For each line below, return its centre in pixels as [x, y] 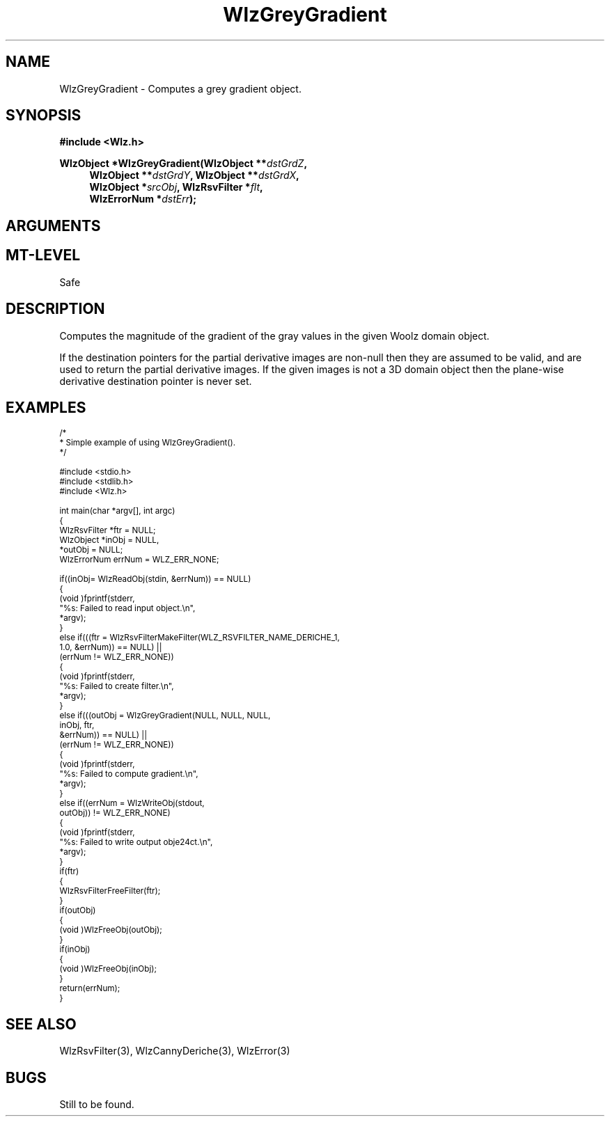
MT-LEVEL [43, 255]
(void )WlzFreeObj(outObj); [111, 930]
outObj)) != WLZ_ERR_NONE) [115, 813]
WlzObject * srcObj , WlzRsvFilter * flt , [176, 187]
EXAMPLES [46, 407]
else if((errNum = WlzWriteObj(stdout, [132, 804]
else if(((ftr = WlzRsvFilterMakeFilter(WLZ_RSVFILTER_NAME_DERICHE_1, [200, 638]
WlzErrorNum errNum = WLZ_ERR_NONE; [139, 560]
